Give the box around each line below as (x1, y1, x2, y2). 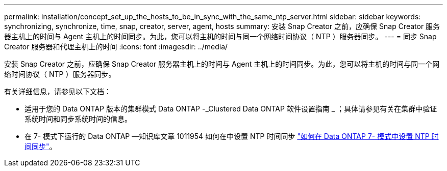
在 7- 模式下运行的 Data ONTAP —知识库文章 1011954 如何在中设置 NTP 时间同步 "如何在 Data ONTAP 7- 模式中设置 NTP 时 (24, 132, 439, 140)
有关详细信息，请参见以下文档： (4, 87, 111, 96)
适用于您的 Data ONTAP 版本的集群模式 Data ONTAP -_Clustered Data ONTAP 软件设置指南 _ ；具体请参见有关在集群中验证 (24, 104, 437, 113)
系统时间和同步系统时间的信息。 (24, 115, 132, 123)
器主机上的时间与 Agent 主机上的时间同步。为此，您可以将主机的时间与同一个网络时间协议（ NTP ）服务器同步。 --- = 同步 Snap (4, 32, 437, 41)
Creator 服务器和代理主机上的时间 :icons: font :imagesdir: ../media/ (4, 42, 228, 51)
